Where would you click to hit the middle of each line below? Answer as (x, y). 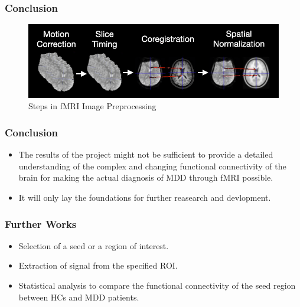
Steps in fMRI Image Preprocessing (92, 106)
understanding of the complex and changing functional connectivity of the (152, 166)
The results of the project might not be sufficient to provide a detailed (146, 154)
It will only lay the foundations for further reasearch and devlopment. (145, 197)
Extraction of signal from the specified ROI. (98, 265)
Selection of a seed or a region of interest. (94, 245)
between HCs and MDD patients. (79, 297)
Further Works (41, 223)
